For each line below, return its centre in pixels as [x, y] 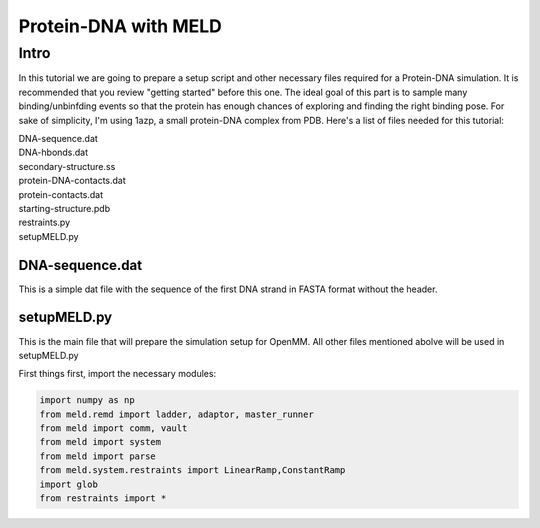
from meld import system [100, 442]
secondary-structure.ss [67, 166]
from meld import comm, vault [113, 428]
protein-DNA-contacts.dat [72, 181]
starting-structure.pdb [64, 208]
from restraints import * [103, 498]
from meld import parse [98, 456]
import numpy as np [87, 400]
